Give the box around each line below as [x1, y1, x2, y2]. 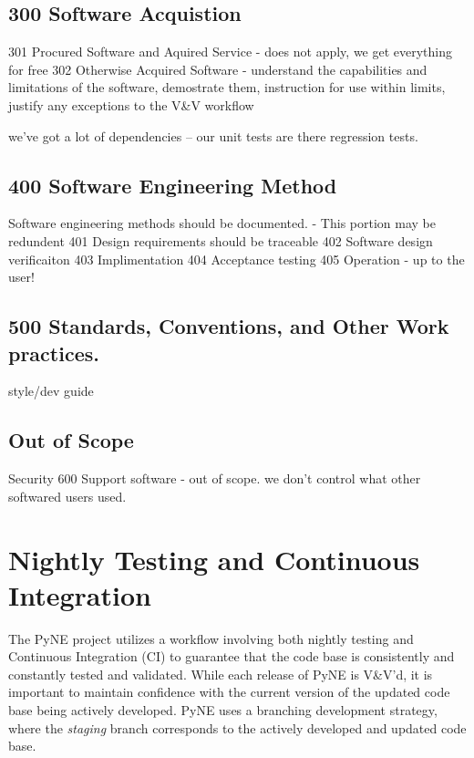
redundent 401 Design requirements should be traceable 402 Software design [8, 231, 433, 250]
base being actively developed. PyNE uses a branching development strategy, [8, 701, 438, 720]
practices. [8, 338, 99, 367]
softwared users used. [8, 486, 127, 505]
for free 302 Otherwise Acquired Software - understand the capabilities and [8, 59, 428, 78]
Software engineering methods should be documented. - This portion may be [8, 213, 436, 233]
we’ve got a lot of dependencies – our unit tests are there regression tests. [8, 126, 418, 145]
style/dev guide [8, 381, 94, 400]
